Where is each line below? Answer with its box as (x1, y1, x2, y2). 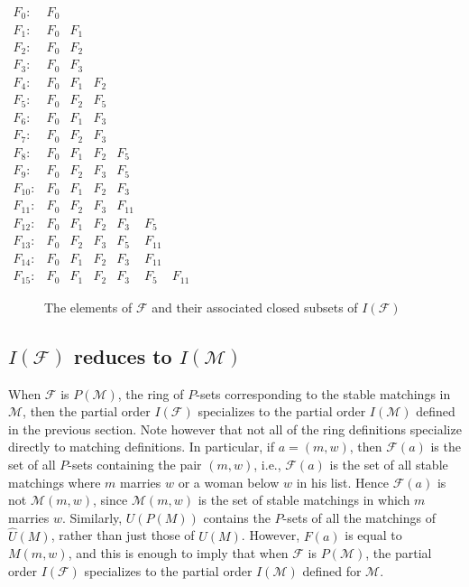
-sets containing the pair (68, 454, 202, 473)
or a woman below (178, 472, 280, 491)
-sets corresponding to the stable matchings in (196, 384, 451, 403)
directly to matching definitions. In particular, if (8, 437, 275, 456)
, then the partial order (23, 402, 151, 421)
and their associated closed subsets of (152, 297, 358, 316)
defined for (302, 561, 362, 580)
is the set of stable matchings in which (198, 490, 410, 509)
